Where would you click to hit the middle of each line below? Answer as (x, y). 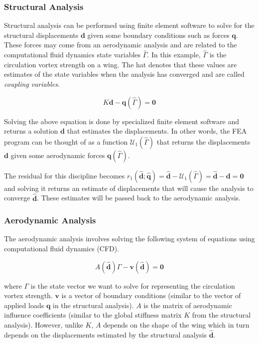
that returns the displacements (203, 141)
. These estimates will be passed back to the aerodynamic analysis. (139, 198)
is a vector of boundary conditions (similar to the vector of (151, 295)
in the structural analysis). (93, 305)
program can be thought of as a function (66, 141)
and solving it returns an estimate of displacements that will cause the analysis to (129, 188)
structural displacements (41, 35)
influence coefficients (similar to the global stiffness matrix (93, 315)
